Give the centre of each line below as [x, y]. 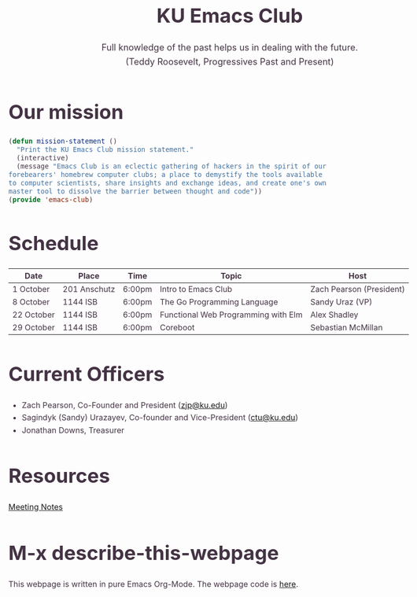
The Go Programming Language [219, 301]
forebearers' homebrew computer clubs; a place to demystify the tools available [166, 175]
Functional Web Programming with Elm [231, 315]
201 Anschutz [89, 289]
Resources [59, 476]
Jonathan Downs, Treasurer [73, 430]
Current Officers [87, 374]
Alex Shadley [334, 315]
